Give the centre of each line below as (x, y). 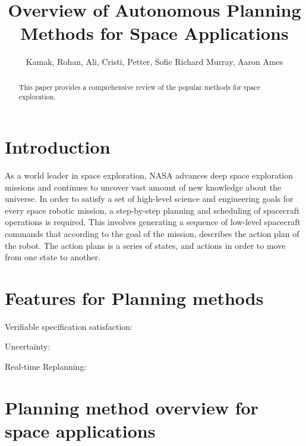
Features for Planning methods (134, 297)
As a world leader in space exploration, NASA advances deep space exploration (149, 175)
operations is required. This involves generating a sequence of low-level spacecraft (153, 222)
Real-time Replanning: (46, 367)
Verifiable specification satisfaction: (69, 326)
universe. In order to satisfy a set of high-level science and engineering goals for (149, 199)
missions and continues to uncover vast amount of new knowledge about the (143, 187)
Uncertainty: (28, 346)
